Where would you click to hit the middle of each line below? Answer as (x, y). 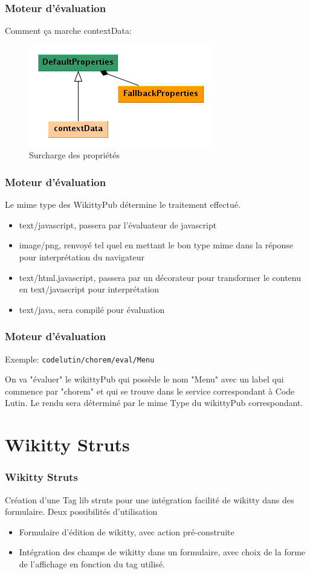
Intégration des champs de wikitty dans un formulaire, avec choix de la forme (162, 552)
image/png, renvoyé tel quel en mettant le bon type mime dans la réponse (156, 245)
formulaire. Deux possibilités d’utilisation (81, 511)
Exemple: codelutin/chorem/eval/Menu (80, 359)
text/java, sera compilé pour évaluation (92, 309)
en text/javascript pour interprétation (89, 289)
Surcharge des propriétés (75, 155)
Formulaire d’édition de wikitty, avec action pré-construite (127, 531)
